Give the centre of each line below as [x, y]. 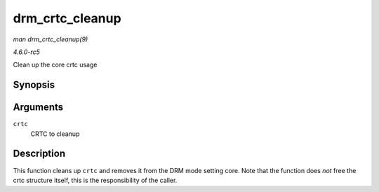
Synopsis [34, 85]
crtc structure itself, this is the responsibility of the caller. [95, 180]
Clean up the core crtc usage [55, 65]
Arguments [38, 108]
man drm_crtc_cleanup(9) [51, 39]
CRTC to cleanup [55, 134]
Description [39, 154]
